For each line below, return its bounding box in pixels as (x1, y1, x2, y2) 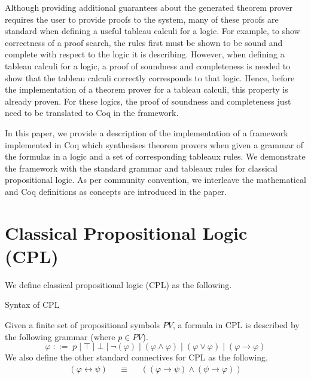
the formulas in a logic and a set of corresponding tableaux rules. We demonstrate (5, 150, 306, 163)
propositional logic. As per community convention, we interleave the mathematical (5, 173, 306, 186)
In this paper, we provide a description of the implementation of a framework (5, 126, 288, 139)
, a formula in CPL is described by (172, 319, 300, 331)
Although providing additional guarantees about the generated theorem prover (5, 1, 293, 13)
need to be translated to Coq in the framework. (5, 106, 179, 119)
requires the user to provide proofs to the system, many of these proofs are (5, 13, 279, 25)
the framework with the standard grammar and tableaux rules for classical (5, 161, 278, 174)
